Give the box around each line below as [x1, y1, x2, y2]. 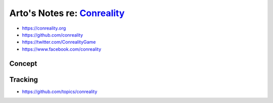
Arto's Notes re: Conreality [9, 8, 125, 19]
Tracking [9, 75, 38, 84]
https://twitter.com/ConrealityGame [22, 39, 96, 45]
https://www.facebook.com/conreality [22, 46, 102, 52]
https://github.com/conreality [22, 32, 83, 38]
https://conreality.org [22, 25, 66, 31]
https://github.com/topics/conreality [22, 88, 98, 94]
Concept [9, 59, 37, 68]
